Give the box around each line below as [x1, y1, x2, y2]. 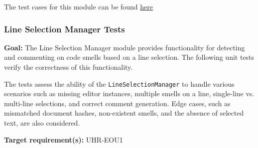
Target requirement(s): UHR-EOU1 [4, 134, 123, 145]
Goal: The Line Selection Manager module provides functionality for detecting [4, 42, 245, 52]
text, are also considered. [4, 118, 80, 128]
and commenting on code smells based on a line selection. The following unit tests [4, 52, 255, 62]
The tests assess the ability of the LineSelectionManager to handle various [4, 78, 235, 89]
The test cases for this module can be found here [4, 1, 153, 11]
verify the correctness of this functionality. [4, 62, 133, 72]
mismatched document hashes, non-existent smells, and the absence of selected [4, 108, 244, 118]
